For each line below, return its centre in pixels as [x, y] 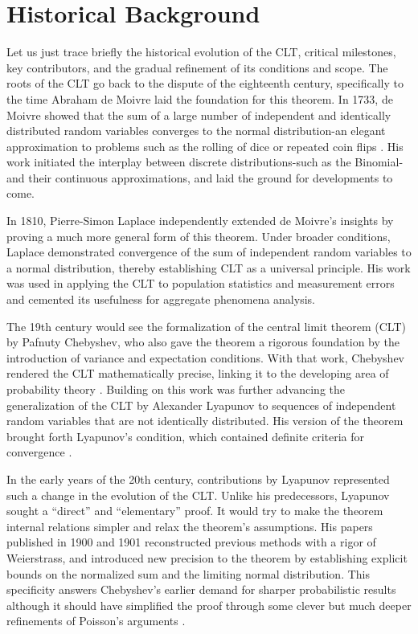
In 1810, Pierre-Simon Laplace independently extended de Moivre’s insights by [200, 221]
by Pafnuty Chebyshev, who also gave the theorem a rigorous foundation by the [203, 342]
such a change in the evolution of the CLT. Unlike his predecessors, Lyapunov [198, 495]
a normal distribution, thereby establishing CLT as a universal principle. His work [209, 267]
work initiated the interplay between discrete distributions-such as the [179, 162]
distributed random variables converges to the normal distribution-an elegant [196, 131]
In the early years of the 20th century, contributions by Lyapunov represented [198, 479]
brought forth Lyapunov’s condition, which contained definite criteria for [186, 436]
